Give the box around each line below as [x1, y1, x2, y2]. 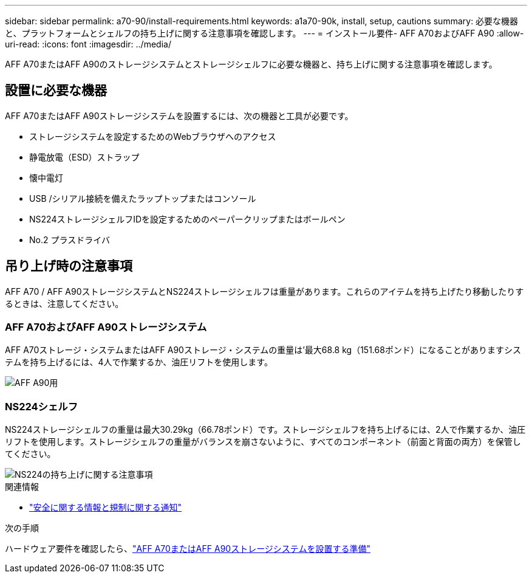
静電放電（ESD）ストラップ [29, 151, 140, 162]
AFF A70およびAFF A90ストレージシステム [5, 321, 207, 334]
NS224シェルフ [5, 400, 78, 413]
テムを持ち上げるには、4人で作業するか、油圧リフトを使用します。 [5, 357, 273, 368]
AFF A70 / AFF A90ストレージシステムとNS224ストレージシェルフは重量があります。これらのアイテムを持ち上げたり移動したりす [5, 286, 524, 297]
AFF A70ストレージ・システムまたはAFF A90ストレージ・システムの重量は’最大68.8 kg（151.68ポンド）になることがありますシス [5, 345, 521, 356]
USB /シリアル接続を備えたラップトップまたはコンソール [29, 193, 256, 204]
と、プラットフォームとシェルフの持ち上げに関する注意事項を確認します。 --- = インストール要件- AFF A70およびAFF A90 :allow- [5, 28, 524, 38]
